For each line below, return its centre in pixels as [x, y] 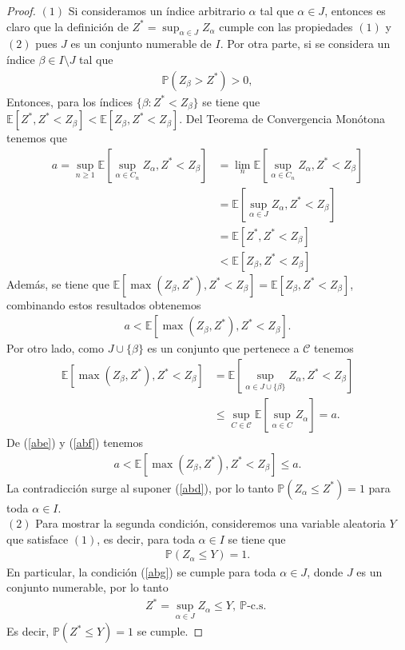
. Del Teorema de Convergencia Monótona [282, 119]
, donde [325, 571]
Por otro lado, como [55, 348]
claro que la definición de [67, 26]
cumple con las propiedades [286, 26]
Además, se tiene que [58, 283]
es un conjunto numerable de [141, 44]
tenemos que [37, 138]
